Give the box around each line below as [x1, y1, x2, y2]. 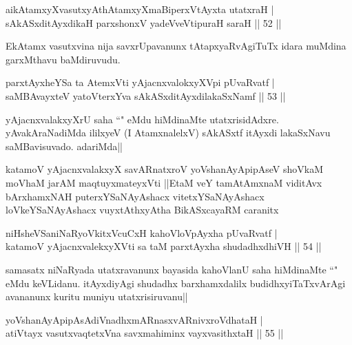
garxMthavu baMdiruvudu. [6, 52, 121, 66]
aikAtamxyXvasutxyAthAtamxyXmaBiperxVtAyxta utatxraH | [6, 2, 274, 16]
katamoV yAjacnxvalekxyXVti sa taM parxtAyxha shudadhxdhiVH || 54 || [6, 239, 322, 253]
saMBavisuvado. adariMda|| [6, 138, 123, 153]
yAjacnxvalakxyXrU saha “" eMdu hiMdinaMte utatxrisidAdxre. [6, 112, 279, 126]
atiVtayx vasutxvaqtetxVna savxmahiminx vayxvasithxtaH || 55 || [6, 326, 284, 340]
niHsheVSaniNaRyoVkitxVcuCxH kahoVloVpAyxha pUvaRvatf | [6, 225, 278, 240]
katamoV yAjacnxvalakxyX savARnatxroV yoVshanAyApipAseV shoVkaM [6, 162, 324, 176]
